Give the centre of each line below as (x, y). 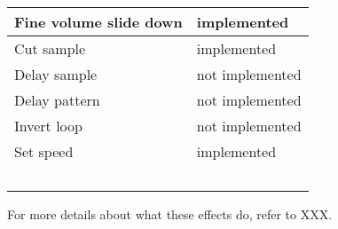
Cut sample (50, 48)
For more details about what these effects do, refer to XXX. (170, 214)
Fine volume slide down (98, 22)
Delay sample (56, 74)
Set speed (44, 151)
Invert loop (48, 126)
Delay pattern (57, 100)
